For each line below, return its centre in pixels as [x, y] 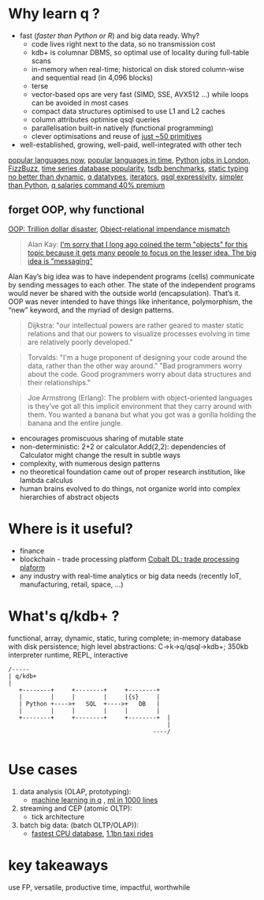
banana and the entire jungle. [75, 422]
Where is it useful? [71, 529]
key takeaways [58, 865]
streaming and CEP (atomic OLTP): [76, 808]
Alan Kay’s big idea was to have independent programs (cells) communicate [131, 276]
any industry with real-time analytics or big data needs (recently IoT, [130, 576]
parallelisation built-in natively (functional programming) [123, 128]
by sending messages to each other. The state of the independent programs [132, 284]
